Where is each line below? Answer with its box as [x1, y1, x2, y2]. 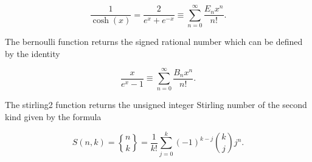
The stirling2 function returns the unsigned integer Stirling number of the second [5, 98, 307, 111]
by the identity [5, 47, 60, 59]
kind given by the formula [5, 110, 102, 123]
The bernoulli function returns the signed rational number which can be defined [5, 35, 303, 48]
